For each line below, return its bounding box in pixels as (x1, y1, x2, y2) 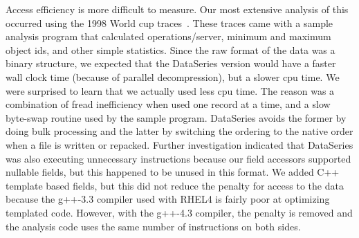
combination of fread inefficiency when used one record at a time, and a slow (6, 97, 331, 111)
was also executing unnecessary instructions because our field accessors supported (6, 151, 351, 165)
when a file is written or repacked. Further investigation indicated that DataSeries (6, 137, 353, 152)
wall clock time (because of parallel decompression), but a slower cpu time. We (6, 69, 340, 84)
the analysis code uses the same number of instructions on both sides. (6, 219, 301, 233)
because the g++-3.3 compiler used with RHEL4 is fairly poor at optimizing (6, 192, 330, 206)
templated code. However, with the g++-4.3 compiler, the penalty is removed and (6, 205, 353, 219)
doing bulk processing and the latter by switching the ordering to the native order (6, 124, 353, 138)
